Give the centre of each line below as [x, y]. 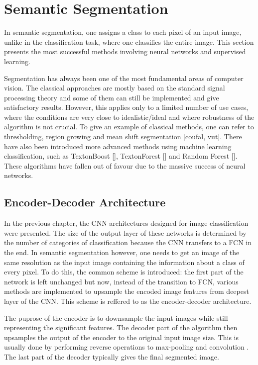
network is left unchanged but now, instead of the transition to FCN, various [121, 281]
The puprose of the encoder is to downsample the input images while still [116, 318]
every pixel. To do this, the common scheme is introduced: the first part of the [124, 272]
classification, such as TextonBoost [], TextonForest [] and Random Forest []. [121, 156]
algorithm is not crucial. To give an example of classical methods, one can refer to [129, 127]
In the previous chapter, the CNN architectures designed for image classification [126, 223]
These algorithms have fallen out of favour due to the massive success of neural [125, 165]
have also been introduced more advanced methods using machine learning [118, 146]
